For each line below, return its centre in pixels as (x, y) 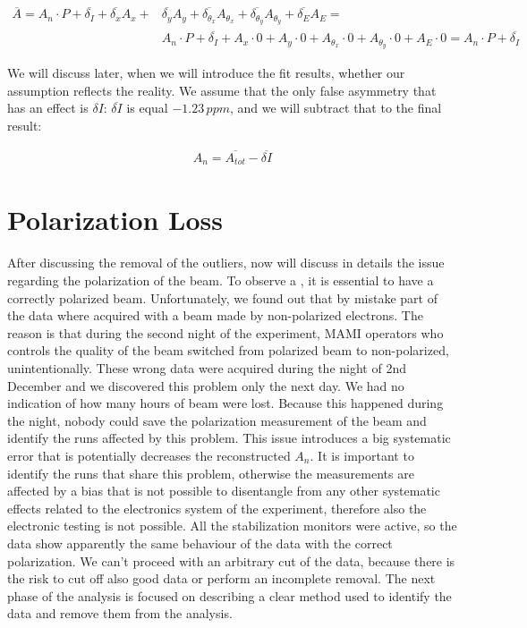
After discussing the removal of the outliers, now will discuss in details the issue (226, 263)
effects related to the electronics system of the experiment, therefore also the (217, 508)
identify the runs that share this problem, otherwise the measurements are (211, 473)
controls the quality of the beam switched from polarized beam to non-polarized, (228, 350)
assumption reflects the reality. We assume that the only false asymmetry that (222, 90)
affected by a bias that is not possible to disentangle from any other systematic (224, 491)
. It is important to (362, 455)
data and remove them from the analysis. (120, 613)
